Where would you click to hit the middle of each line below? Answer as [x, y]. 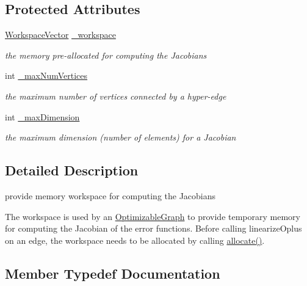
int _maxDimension [42, 116]
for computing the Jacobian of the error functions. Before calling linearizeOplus [153, 228]
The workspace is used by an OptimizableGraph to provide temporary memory [153, 216]
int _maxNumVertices [46, 75]
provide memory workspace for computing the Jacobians [110, 195]
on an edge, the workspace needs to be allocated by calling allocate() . [135, 240]
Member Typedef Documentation [113, 273]
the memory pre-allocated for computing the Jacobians [106, 55]
